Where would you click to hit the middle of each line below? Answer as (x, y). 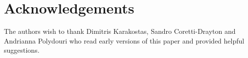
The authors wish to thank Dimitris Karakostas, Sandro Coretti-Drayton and (120, 31)
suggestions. (22, 50)
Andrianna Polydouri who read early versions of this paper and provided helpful (124, 40)
